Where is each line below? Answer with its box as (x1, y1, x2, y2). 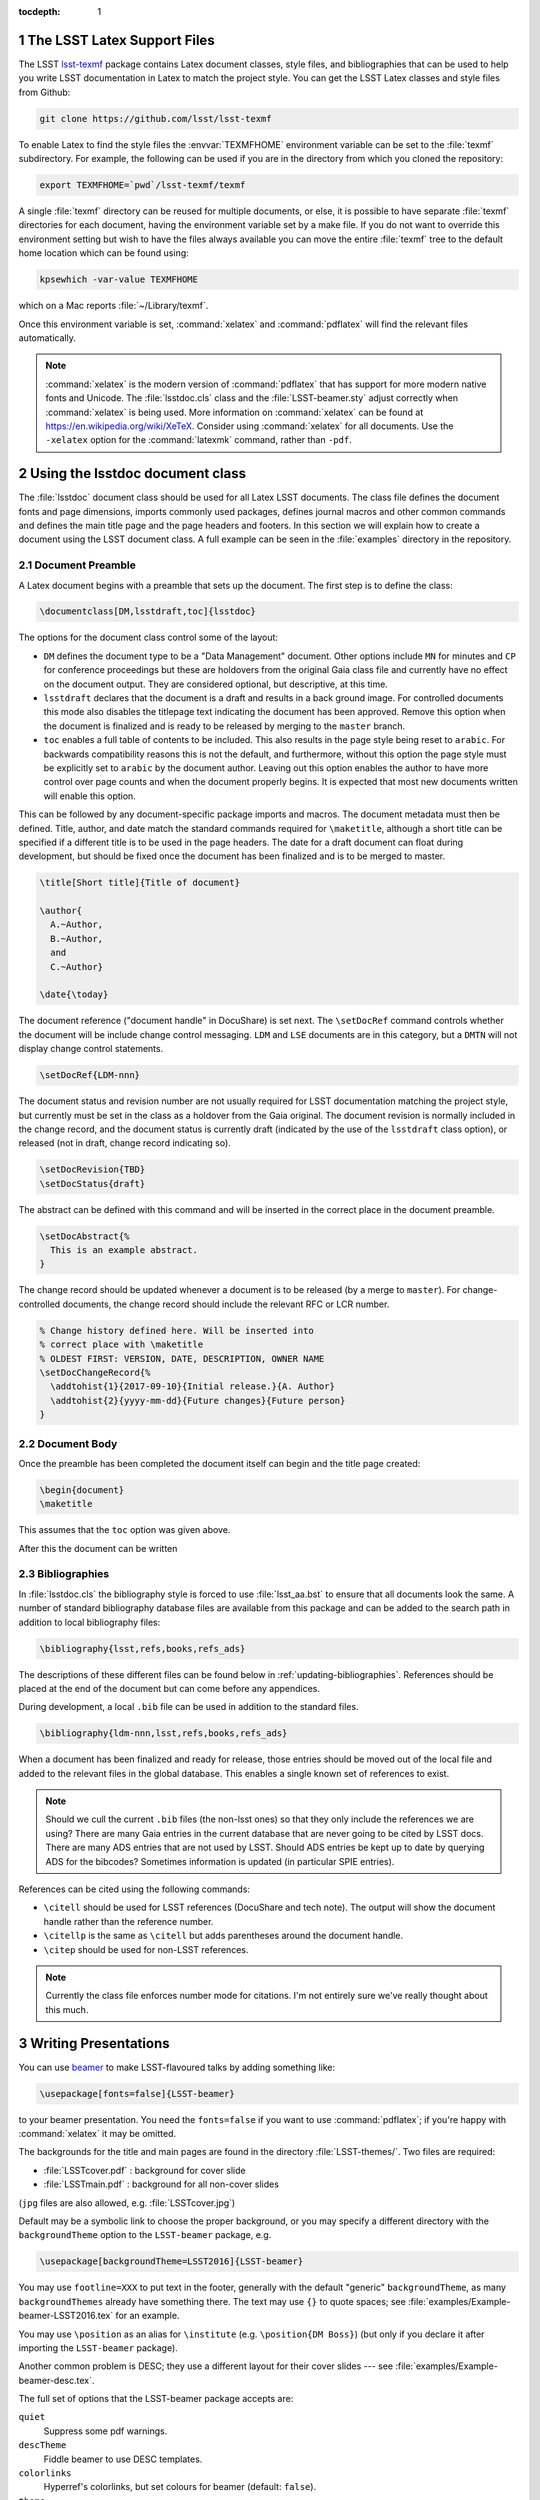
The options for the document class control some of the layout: (18, 631, 279, 644)
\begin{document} (39, 1484, 125, 1495)
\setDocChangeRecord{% (39, 1367, 151, 1378)
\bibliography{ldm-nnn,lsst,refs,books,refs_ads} (39, 1728, 288, 1739)
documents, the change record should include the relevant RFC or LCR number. (62, 1298, 390, 1310)
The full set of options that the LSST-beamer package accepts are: (18, 2393, 294, 2405)
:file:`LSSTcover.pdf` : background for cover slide (43, 2164, 246, 2176)
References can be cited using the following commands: (18, 1883, 250, 1895)
